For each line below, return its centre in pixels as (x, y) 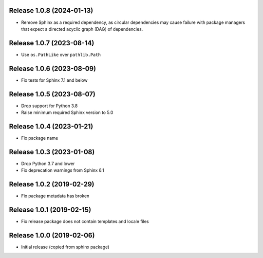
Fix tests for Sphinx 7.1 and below (54, 80)
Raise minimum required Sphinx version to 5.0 (67, 112)
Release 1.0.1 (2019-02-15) (50, 210)
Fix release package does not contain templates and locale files (85, 221)
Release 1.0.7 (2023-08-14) (52, 43)
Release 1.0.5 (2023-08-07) (52, 94)
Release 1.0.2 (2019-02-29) (52, 184)
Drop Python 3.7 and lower (48, 164)
